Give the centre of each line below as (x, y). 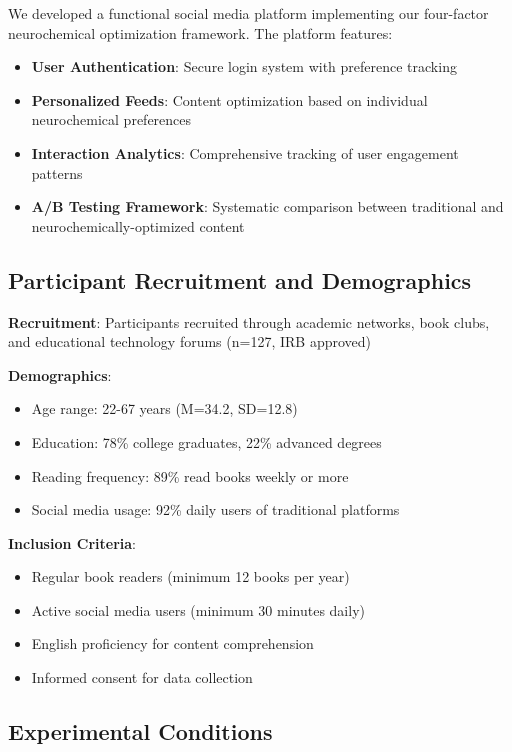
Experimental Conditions (140, 731)
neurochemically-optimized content (138, 225)
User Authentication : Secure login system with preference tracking (244, 66)
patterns (57, 172)
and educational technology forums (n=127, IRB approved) (190, 341)
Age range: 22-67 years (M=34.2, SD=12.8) (164, 408)
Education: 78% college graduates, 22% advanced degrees (206, 441)
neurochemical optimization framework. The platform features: (200, 32)
